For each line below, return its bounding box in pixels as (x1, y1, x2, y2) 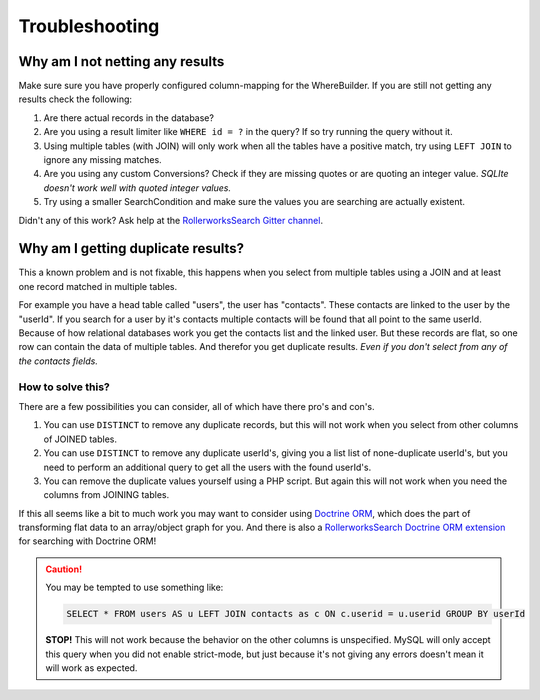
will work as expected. (45, 662, 138, 674)
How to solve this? (18, 380, 110, 394)
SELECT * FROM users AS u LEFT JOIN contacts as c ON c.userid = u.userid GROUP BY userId (66, 608, 525, 620)
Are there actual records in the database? (43, 111, 215, 124)
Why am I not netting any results (18, 53, 225, 70)
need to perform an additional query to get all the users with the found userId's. (43, 461, 372, 473)
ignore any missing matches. (43, 154, 162, 166)
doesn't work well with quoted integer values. (43, 181, 232, 194)
